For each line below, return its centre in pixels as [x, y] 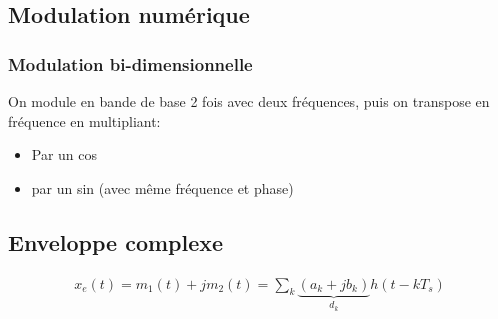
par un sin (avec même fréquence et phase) [162, 187]
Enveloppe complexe [116, 241]
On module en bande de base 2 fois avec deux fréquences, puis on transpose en [249, 101]
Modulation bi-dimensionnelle [130, 63]
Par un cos [64, 154]
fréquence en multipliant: [84, 120]
